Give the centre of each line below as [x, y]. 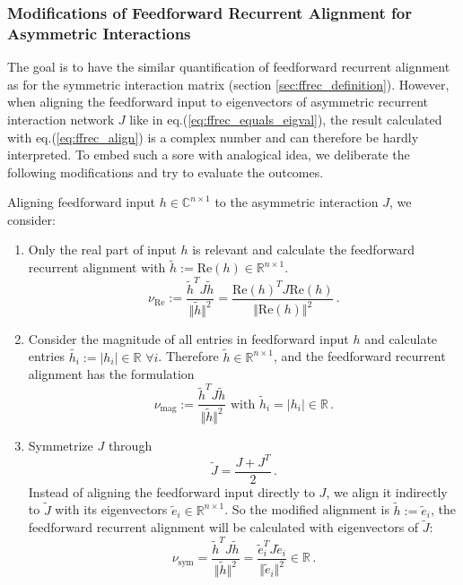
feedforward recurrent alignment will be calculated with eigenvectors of [223, 527]
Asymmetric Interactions [99, 33]
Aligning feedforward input [82, 202]
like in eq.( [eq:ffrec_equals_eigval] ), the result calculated [286, 119]
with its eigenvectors [111, 509]
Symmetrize [61, 445]
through [130, 445]
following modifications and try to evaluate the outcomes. [166, 172]
